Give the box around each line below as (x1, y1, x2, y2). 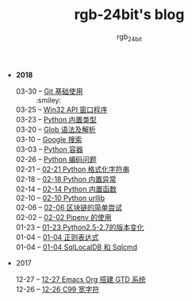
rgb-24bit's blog (74, 6, 185, 24)
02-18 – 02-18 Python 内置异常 (15, 174, 117, 183)
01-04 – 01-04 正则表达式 (15, 232, 99, 241)
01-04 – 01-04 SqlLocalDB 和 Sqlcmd (15, 242, 137, 252)
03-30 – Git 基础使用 (15, 86, 83, 96)
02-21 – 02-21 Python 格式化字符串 (15, 164, 130, 174)
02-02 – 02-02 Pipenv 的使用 (15, 212, 112, 222)
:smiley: (35, 95, 62, 105)
